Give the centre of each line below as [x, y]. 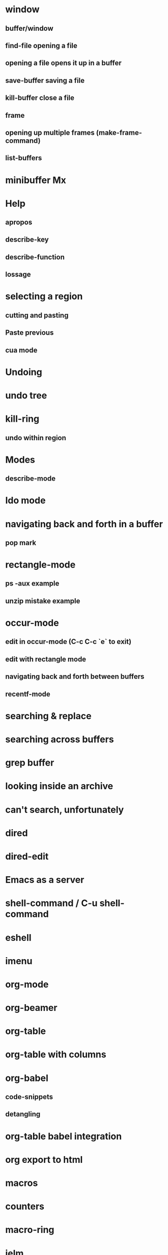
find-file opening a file [41, 45]
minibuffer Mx [36, 180]
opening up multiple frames [50, 132]
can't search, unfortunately [65, 809]
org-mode [27, 984]
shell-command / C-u [51, 903]
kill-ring [22, 419]
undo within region [36, 438]
